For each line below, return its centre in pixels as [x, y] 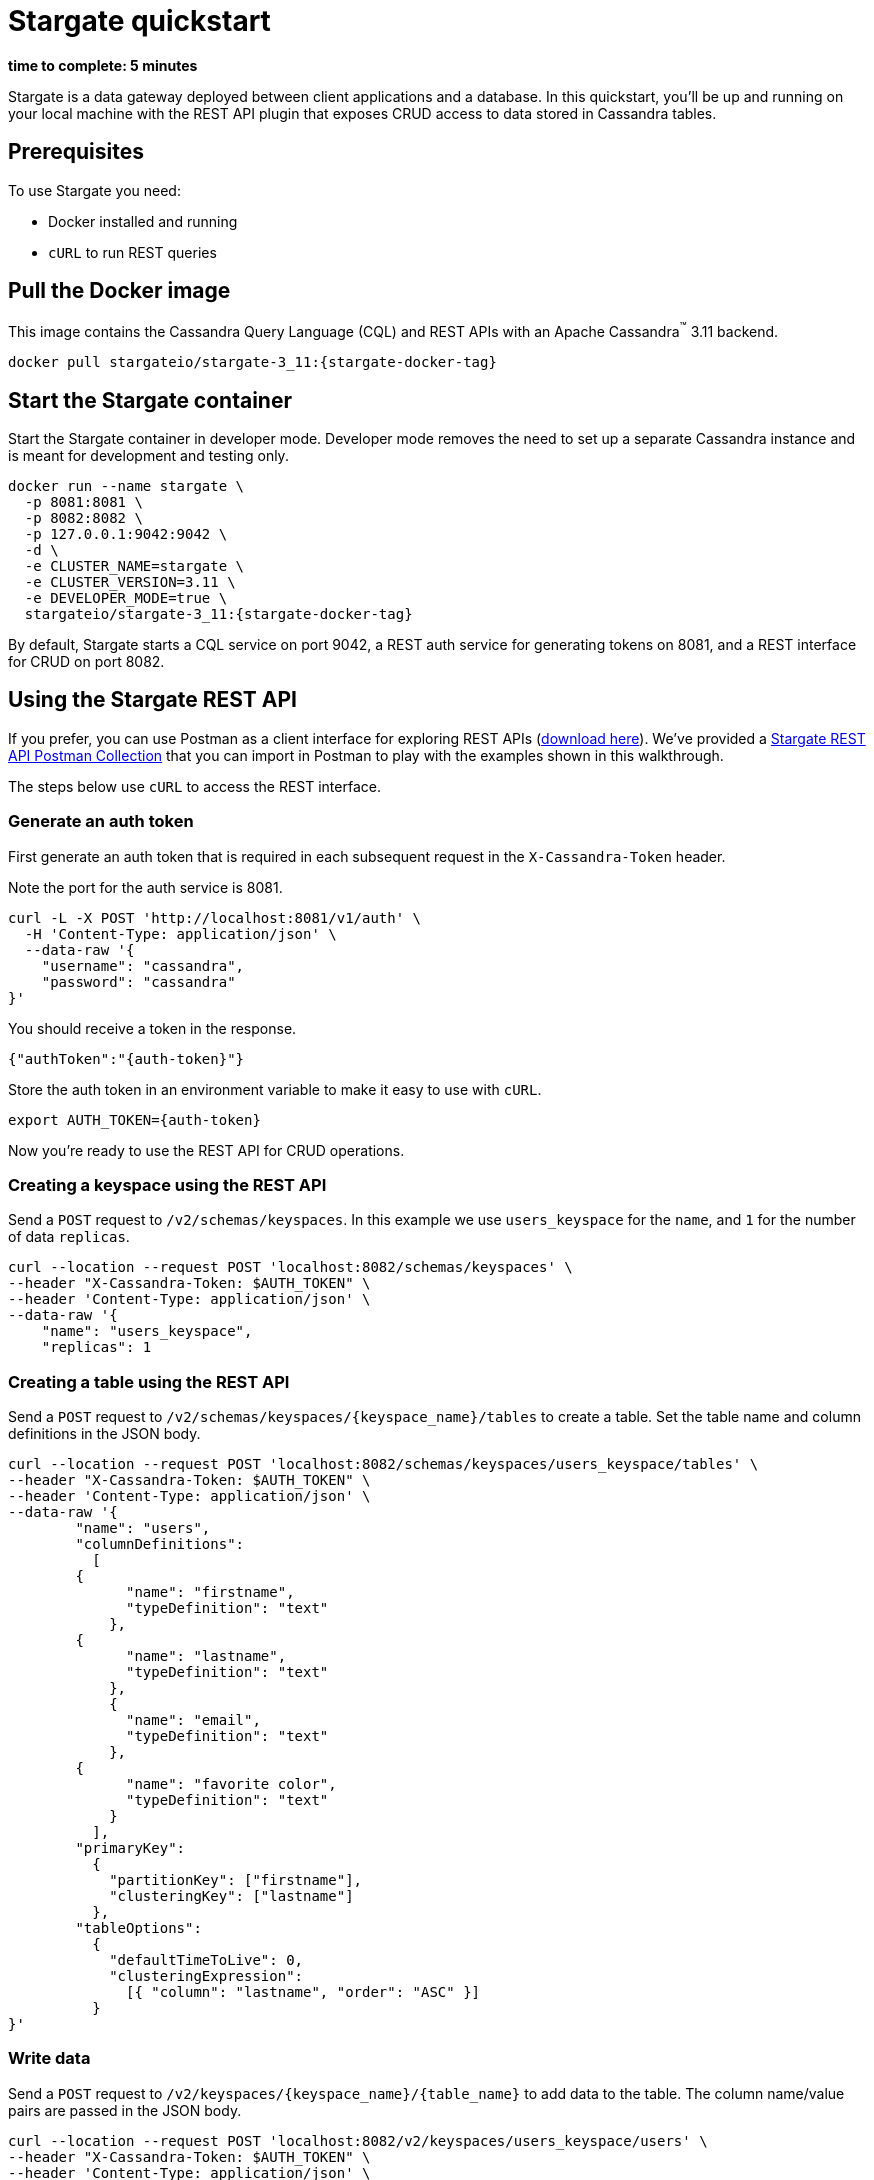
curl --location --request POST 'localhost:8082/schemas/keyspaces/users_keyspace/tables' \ [383, 1464]
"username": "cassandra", [143, 965]
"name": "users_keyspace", [147, 1331]
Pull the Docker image [119, 291]
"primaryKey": [130, 1848]
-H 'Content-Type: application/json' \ [180, 933]
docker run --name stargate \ [126, 485]
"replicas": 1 [96, 1347]
